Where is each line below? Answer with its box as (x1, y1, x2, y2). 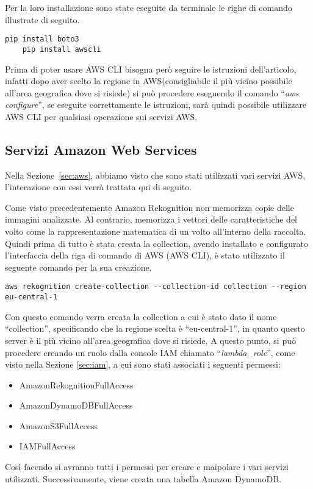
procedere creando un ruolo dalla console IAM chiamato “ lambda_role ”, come (5, 346, 295, 359)
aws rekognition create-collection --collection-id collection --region (5, 282, 306, 291)
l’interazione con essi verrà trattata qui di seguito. (5, 180, 192, 193)
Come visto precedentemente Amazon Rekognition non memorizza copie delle (5, 201, 294, 213)
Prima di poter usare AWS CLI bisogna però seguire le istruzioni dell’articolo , (5, 62, 297, 75)
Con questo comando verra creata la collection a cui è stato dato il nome (5, 310, 277, 323)
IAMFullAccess (19, 440, 76, 452)
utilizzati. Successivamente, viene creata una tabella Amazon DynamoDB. (5, 472, 282, 485)
